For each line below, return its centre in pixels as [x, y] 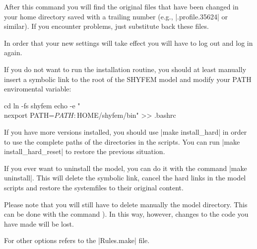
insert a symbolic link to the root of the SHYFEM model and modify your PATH [128, 79]
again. [13, 52]
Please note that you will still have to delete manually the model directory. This [126, 204]
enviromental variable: [38, 89]
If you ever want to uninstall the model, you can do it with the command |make [126, 168]
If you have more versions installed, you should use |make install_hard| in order [126, 131]
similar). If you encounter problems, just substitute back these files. [106, 26]
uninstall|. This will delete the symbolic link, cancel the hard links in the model [125, 178]
